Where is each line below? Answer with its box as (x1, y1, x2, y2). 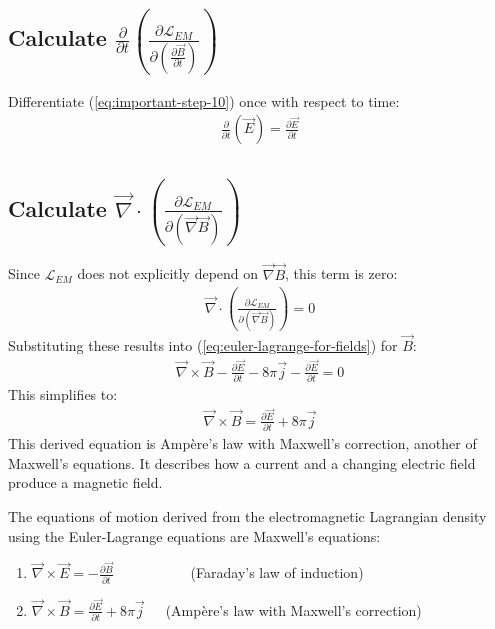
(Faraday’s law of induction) (190, 562, 364, 583)
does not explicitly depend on (77, 263, 259, 284)
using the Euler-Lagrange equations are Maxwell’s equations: (8, 525, 381, 546)
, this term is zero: (285, 263, 398, 284)
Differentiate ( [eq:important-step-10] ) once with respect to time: (8, 90, 400, 111)
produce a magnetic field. (8, 472, 163, 493)
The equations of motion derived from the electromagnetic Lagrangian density (8, 505, 487, 526)
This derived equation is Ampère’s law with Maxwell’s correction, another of (8, 433, 477, 454)
